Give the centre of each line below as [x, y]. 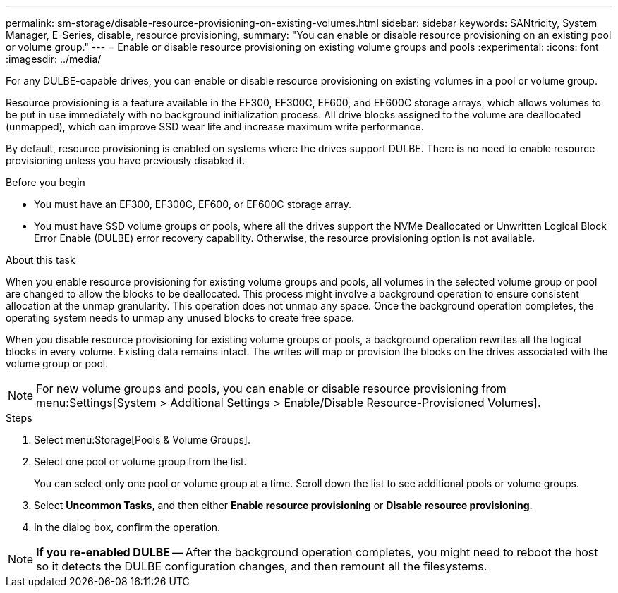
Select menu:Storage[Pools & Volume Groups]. [142, 440]
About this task [41, 260]
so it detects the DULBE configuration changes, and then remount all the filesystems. [262, 566]
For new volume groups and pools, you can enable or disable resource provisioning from [271, 389]
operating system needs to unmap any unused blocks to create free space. [180, 318]
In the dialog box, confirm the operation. [127, 527]
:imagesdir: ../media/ [54, 59]
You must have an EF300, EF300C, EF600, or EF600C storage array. [193, 204]
